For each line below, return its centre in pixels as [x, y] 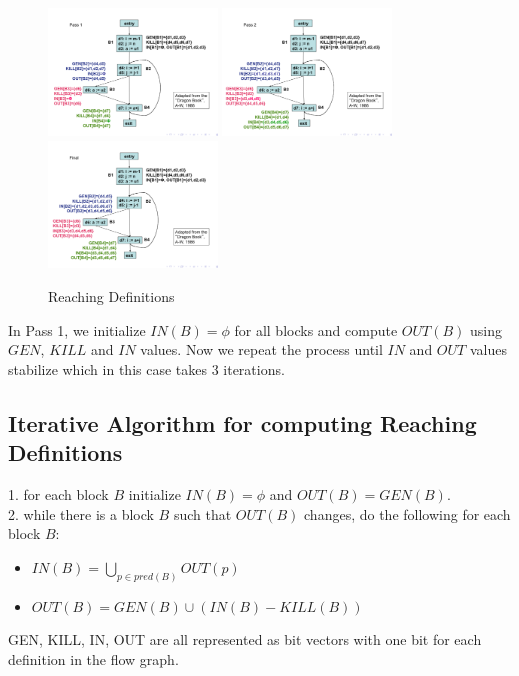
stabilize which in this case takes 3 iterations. [146, 368]
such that [202, 513]
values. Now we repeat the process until [261, 349]
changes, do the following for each [407, 513]
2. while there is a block [81, 513]
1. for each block [58, 494]
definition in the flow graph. [93, 658]
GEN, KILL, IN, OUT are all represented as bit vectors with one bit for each [245, 639]
